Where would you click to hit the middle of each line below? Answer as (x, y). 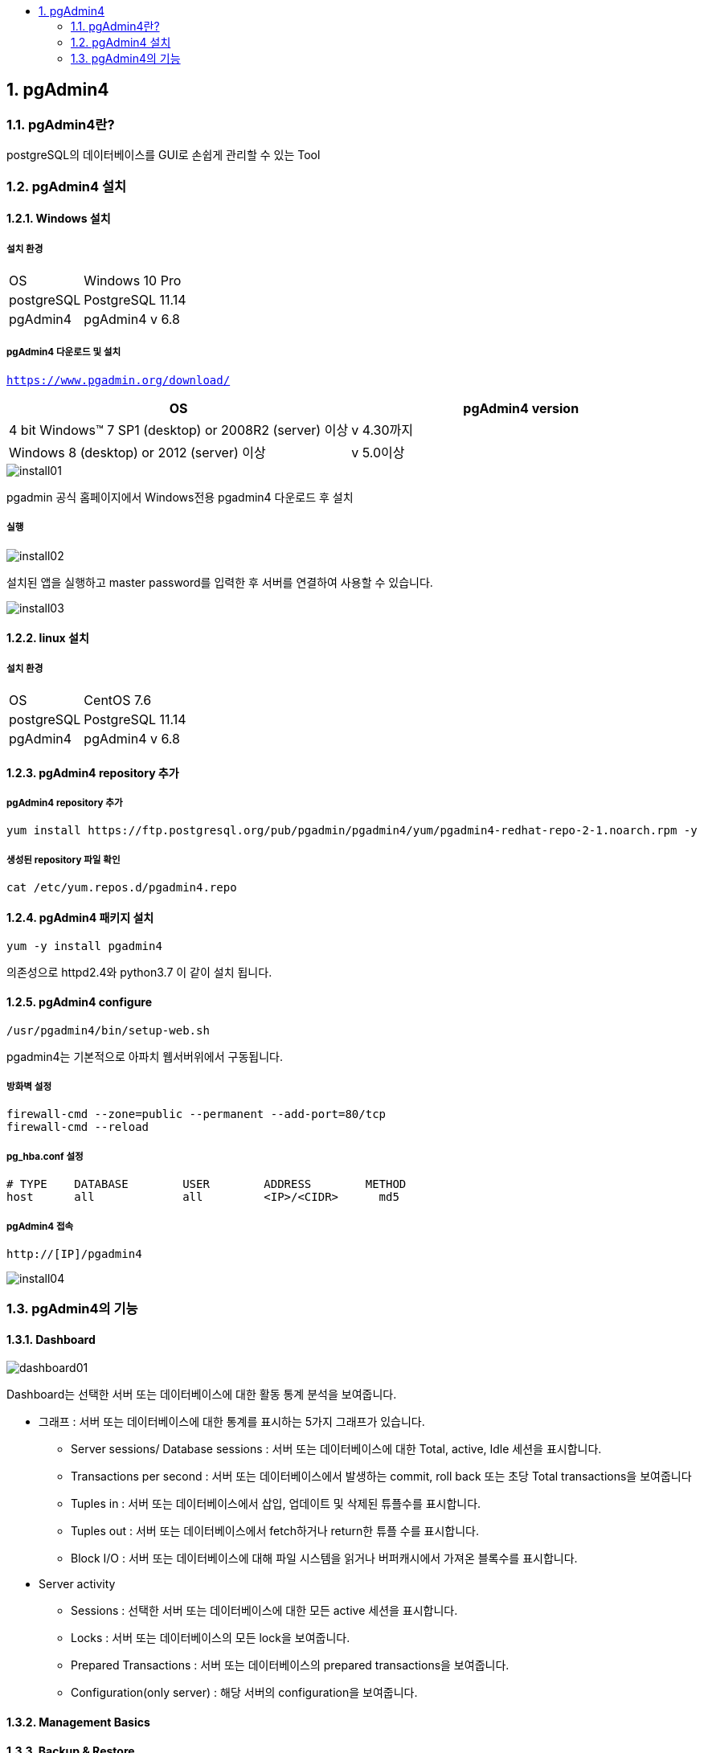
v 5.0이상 (378, 452)
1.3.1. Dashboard (51, 1339)
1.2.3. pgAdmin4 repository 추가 (93, 772)
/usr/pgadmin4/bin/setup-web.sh (108, 1030)
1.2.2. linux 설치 (48, 638)
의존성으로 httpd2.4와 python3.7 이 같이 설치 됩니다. (139, 973)
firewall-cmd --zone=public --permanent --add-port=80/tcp (196, 1114)
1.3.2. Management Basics (78, 1722)
